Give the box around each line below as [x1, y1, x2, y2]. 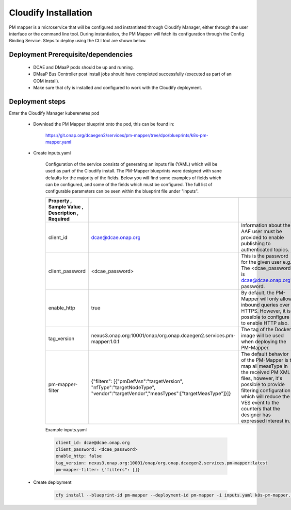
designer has [241, 411, 271, 418]
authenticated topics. [241, 246, 290, 253]
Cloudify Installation [9, 7, 93, 18]
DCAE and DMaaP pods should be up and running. [33, 64, 134, 70]
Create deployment [33, 479, 72, 485]
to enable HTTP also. [241, 320, 289, 326]
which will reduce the [241, 393, 290, 400]
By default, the [241, 289, 275, 296]
